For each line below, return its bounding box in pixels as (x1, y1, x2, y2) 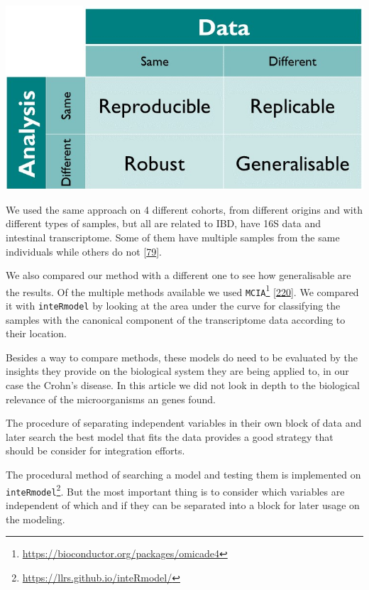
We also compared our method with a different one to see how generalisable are (6, 268, 351, 283)
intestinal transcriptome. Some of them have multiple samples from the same (6, 229, 340, 244)
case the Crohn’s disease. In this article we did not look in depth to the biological (6, 378, 360, 393)
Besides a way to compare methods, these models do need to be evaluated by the (6, 349, 358, 364)
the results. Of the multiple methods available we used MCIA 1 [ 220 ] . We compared (6, 282, 359, 299)
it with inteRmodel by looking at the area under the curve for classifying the (6, 298, 341, 313)
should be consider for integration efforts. (6, 443, 185, 458)
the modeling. (6, 511, 65, 526)
